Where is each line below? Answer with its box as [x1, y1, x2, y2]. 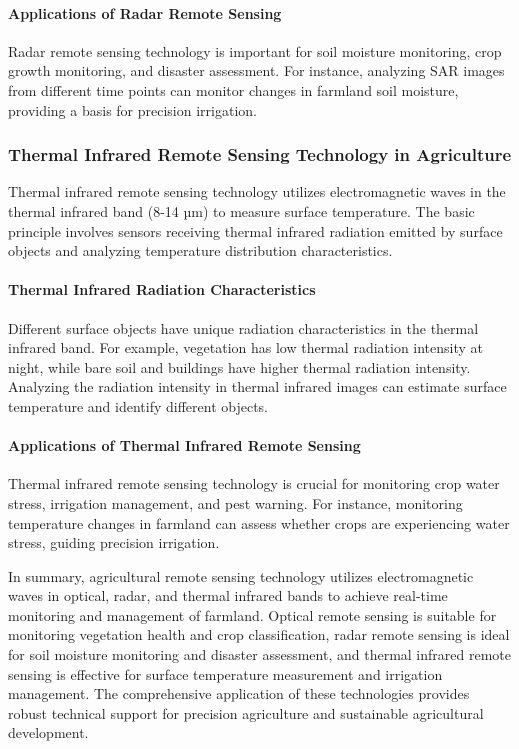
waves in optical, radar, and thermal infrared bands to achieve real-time [8, 585, 448, 606]
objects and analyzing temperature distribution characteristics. [8, 240, 393, 261]
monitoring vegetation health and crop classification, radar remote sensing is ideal [8, 624, 510, 645]
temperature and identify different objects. [8, 395, 268, 416]
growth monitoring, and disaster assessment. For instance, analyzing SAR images [8, 60, 505, 81]
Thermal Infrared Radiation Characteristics [8, 279, 316, 300]
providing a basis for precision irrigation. [8, 99, 257, 120]
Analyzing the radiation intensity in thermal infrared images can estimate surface [8, 376, 507, 397]
